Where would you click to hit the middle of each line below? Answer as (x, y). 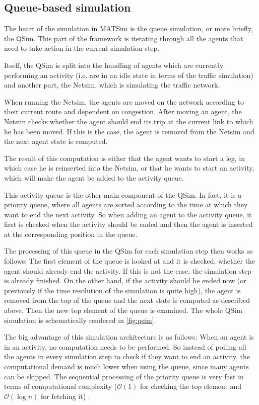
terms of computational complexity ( (61, 386)
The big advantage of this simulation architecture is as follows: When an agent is (129, 337)
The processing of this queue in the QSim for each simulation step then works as (128, 251)
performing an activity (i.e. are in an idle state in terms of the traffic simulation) (129, 75)
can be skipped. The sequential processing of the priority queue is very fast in (124, 376)
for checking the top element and (191, 386)
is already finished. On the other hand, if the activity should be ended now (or (125, 280)
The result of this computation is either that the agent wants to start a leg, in (125, 158)
